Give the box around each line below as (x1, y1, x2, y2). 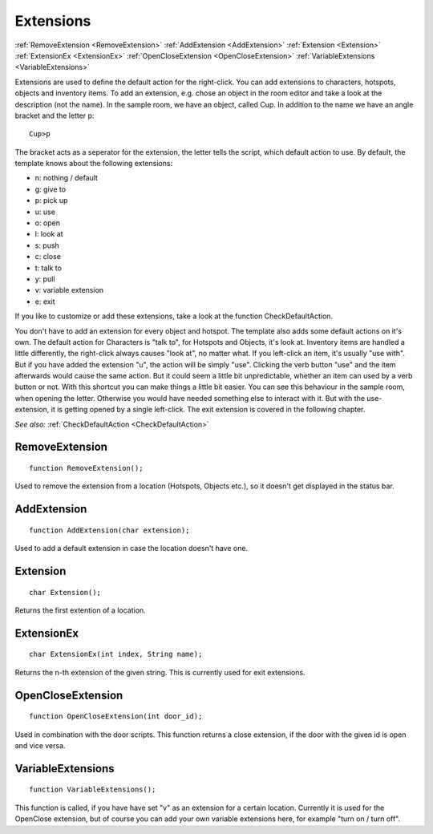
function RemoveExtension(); (29, 464, 144, 473)
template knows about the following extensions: (14, 159, 172, 168)
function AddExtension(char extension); (29, 525, 190, 535)
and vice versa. (14, 741, 66, 751)
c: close (34, 252, 62, 261)
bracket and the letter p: (14, 111, 95, 120)
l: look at (34, 229, 63, 239)
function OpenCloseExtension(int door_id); (29, 712, 203, 721)
